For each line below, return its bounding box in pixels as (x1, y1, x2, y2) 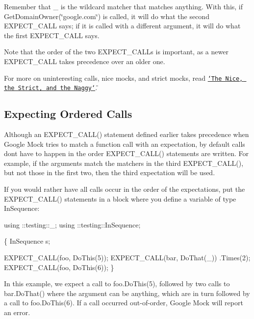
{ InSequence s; (4, 236, 51, 246)
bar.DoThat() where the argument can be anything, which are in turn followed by (4, 288, 250, 298)
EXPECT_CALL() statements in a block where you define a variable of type (4, 193, 236, 204)
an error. (4, 307, 30, 317)
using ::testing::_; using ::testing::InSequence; (4, 219, 141, 229)
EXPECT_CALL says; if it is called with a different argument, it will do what (4, 21, 241, 31)
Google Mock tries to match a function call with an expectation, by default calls (4, 138, 245, 149)
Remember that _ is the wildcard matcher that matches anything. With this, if (4, 1, 243, 11)
